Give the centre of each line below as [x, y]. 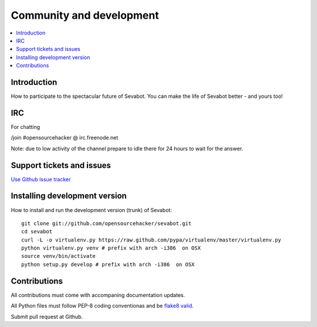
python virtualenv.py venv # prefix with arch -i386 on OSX [111, 248]
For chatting [26, 127]
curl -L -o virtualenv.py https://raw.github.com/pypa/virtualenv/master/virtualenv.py [151, 240]
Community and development [85, 15]
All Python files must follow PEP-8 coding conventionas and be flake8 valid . [102, 306]
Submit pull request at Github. [47, 316]
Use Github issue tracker [41, 179]
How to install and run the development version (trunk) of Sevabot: [92, 210]
